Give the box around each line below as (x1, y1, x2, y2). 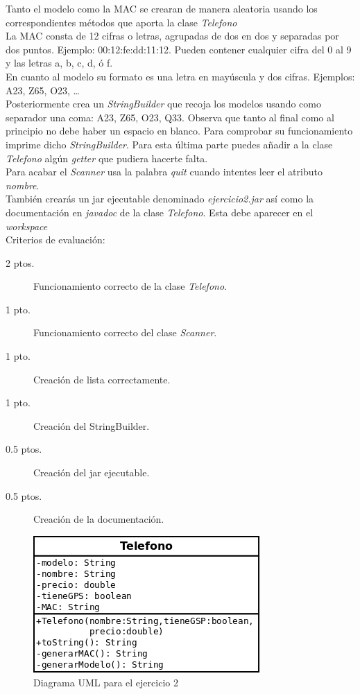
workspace (6, 218, 48, 233)
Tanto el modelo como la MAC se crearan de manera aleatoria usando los (6, 1, 318, 15)
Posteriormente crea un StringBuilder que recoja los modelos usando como (6, 96, 321, 111)
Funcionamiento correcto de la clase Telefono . (33, 279, 227, 293)
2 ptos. (6, 255, 35, 270)
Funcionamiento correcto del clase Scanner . (33, 325, 217, 340)
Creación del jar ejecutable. (33, 465, 150, 480)
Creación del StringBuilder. (33, 418, 150, 433)
